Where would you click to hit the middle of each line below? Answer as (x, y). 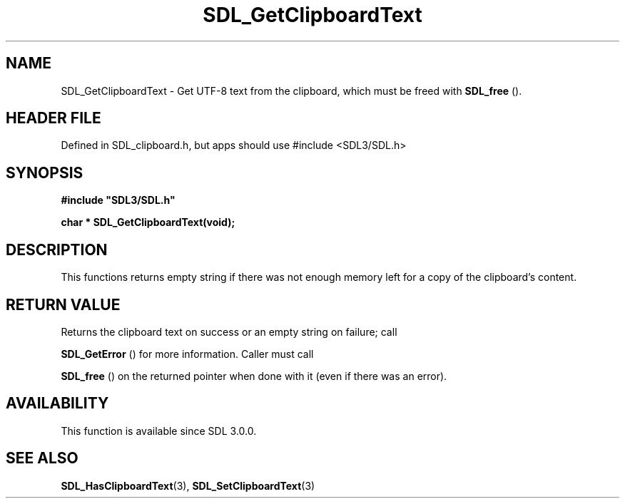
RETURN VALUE (63, 304)
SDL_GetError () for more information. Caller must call (187, 354)
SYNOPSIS (45, 173)
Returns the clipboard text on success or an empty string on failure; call (229, 331)
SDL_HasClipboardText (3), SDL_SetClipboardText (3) (188, 485)
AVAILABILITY (57, 403)
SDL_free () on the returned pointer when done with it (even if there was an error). (254, 376)
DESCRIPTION (57, 250)
